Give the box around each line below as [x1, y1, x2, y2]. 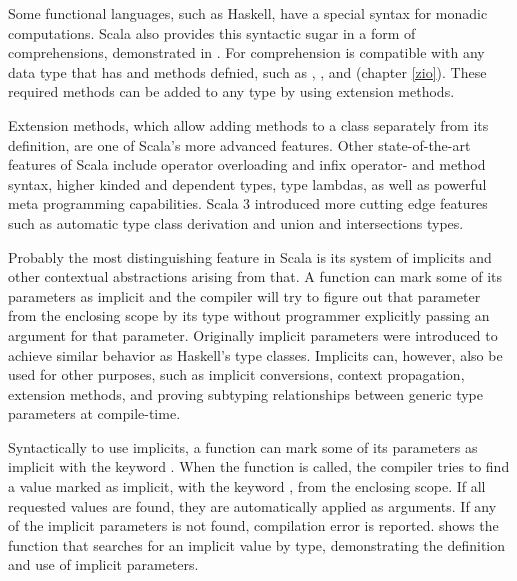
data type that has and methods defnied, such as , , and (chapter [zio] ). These [8, 61, 487, 82]
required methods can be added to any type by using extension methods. [8, 81, 455, 102]
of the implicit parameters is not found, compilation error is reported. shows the [8, 515, 499, 536]
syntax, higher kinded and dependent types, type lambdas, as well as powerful [8, 173, 487, 194]
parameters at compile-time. [8, 403, 181, 424]
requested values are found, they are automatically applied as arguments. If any [8, 495, 497, 516]
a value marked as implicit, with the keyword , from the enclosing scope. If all [8, 476, 486, 497]
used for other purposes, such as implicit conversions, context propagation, [8, 364, 465, 385]
